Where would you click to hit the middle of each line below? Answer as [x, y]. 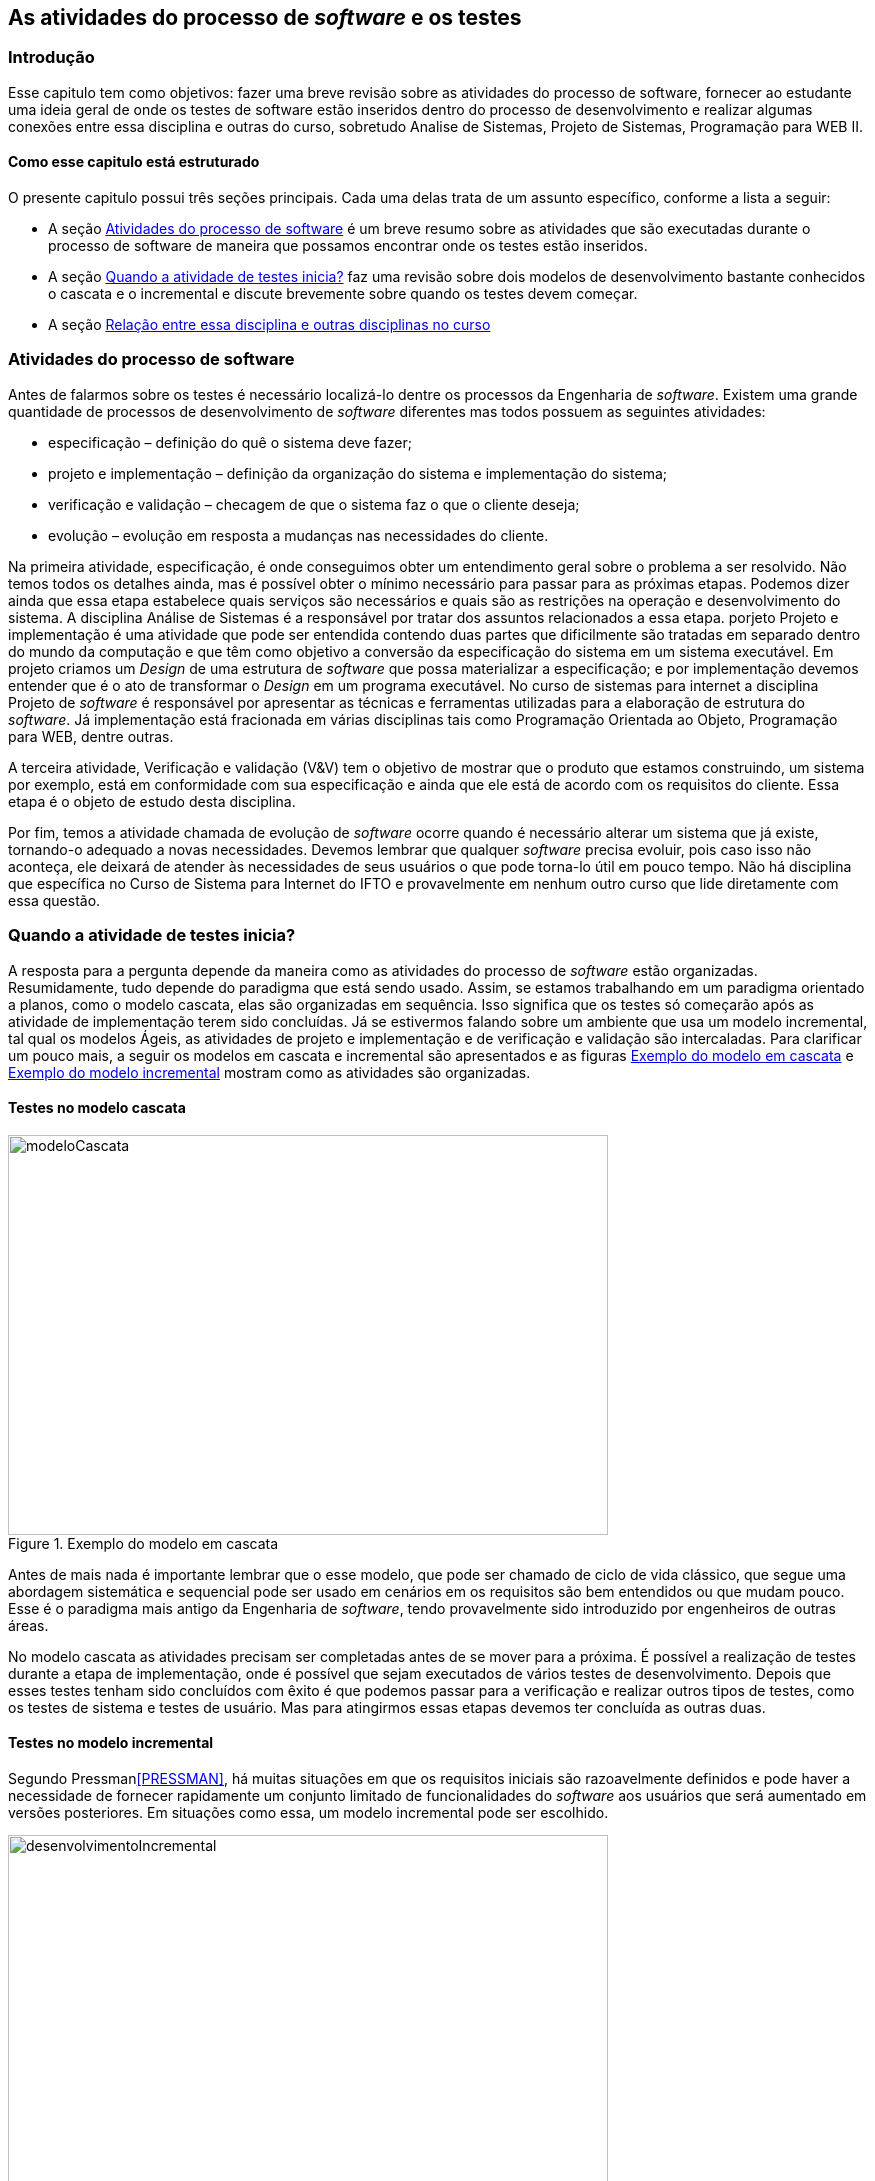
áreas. [28, 1625]
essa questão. [54, 900]
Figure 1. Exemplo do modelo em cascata [143, 1543]
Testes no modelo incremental [111, 1743]
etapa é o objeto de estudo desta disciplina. [152, 801]
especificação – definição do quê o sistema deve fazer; [230, 442]
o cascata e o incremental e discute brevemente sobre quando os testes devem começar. [343, 294]
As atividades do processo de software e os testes [265, 17]
